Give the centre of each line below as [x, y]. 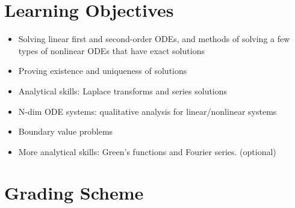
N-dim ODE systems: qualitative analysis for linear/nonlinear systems [147, 111]
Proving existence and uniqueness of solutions [103, 71]
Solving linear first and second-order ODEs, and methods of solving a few [154, 39]
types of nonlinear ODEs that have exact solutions [111, 50]
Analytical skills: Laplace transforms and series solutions [123, 90]
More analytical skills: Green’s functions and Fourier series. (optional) [147, 151]
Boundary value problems [66, 131]
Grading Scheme [74, 193]
